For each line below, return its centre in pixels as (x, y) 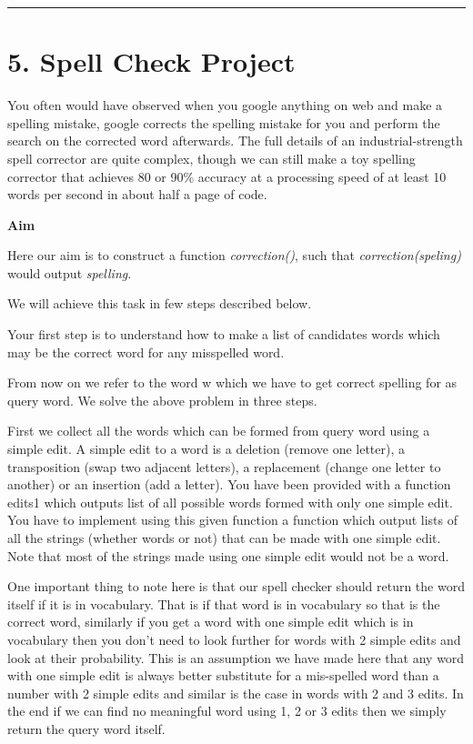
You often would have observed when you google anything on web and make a (225, 105)
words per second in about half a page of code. (137, 194)
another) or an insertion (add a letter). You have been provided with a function (229, 484)
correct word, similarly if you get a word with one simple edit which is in (211, 622)
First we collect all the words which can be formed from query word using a (219, 431)
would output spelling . (70, 272)
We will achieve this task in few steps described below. (160, 303)
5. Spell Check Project (151, 61)
